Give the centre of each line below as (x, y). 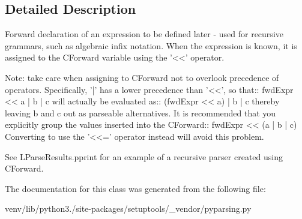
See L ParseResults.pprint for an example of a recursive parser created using (144, 156)
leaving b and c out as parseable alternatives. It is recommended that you (140, 112)
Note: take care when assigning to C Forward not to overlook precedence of (142, 77)
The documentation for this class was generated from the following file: (135, 188)
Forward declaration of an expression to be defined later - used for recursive (144, 34)
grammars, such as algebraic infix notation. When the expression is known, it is (151, 45)
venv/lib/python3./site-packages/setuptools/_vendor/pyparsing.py (128, 208)
